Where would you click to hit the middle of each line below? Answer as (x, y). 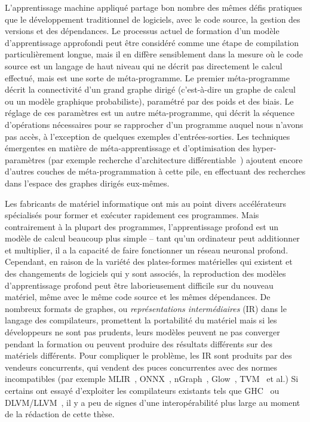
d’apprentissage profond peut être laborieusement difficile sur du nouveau (139, 285)
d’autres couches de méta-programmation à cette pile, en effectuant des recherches (155, 171)
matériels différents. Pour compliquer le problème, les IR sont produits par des (148, 355)
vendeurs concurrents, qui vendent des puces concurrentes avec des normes (141, 367)
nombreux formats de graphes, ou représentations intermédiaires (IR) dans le (146, 308)
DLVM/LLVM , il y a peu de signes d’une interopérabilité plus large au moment (153, 402)
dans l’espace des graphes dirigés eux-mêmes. (87, 183)
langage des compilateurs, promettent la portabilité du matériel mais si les (141, 320)
